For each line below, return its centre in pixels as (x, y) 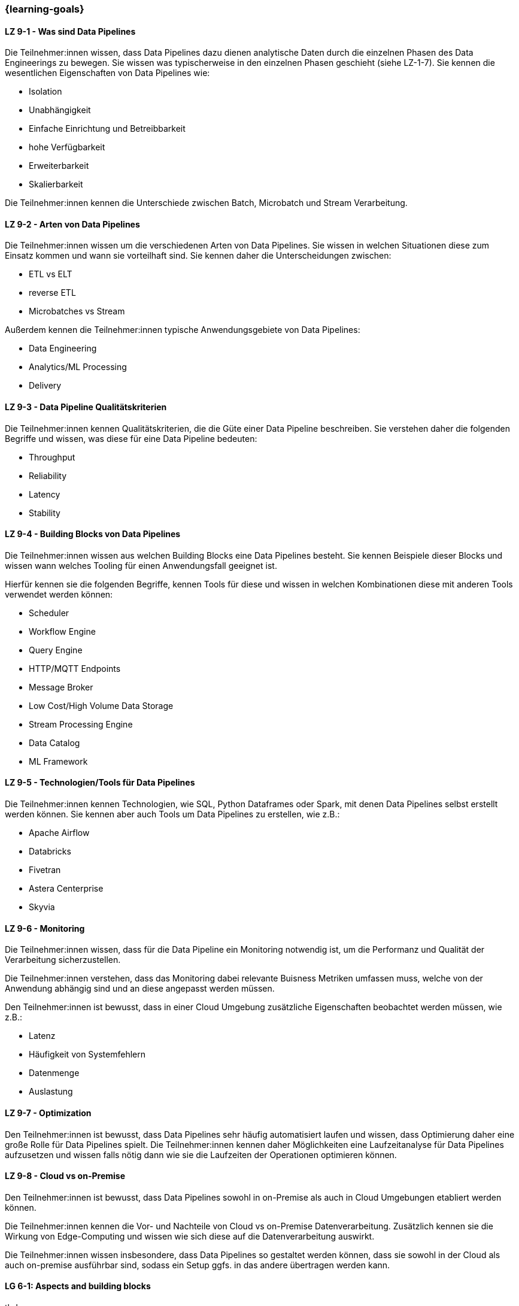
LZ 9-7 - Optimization (48, 1113)
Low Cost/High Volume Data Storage (101, 705)
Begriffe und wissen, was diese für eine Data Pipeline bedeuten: (131, 438)
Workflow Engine (62, 631)
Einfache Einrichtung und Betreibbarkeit (107, 129)
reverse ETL (52, 293)
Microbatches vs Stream (77, 311)
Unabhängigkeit (60, 110)
